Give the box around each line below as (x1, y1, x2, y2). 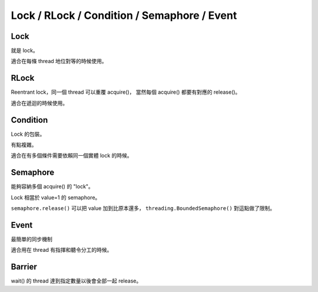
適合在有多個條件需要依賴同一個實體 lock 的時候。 (11, 152, 132, 159)
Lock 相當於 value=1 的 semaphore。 (11, 193, 101, 201)
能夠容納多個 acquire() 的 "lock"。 (11, 183, 94, 190)
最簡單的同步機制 (11, 236, 52, 243)
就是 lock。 (11, 47, 38, 54)
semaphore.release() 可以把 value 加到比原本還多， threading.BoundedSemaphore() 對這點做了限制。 (11, 205, 276, 212)
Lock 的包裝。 (11, 130, 45, 137)
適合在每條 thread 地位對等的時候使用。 (11, 58, 107, 65)
